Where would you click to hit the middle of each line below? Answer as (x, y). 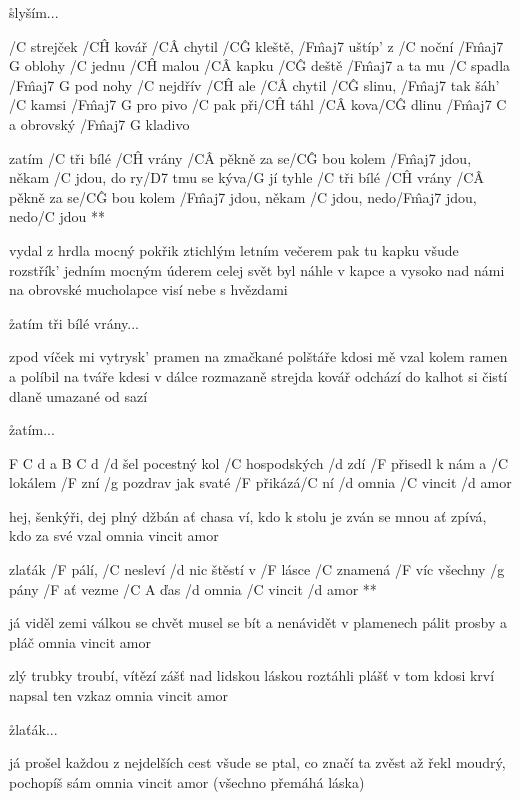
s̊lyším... (34, 12)
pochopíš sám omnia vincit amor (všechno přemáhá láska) (187, 781)
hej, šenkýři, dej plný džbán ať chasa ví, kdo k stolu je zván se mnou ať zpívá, (248, 515)
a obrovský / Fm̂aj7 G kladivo (99, 123)
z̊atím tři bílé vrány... (74, 322)
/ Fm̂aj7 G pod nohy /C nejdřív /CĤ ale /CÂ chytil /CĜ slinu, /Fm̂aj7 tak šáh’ (254, 84)
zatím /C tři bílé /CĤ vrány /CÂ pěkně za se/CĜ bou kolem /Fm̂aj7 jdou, (240, 157)
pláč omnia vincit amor (80, 641)
